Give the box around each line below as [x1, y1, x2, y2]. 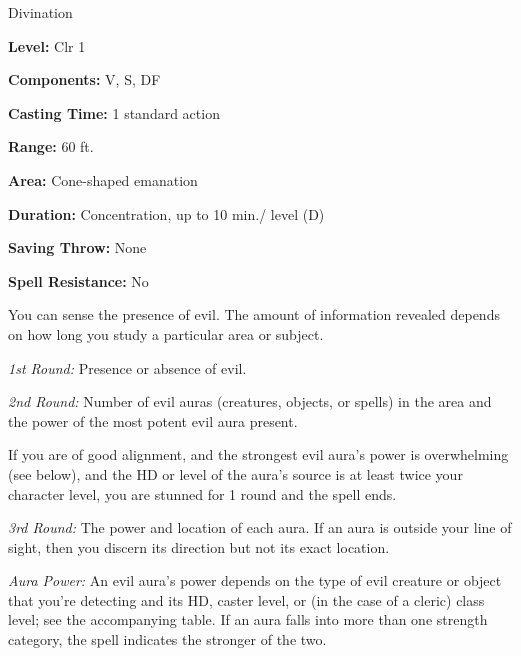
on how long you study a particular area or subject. [8, 323, 324, 344]
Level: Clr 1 [8, 35, 86, 56]
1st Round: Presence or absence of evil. [8, 357, 247, 378]
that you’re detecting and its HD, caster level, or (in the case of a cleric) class [8, 589, 485, 610]
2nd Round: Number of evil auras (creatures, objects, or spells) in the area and [8, 391, 492, 412]
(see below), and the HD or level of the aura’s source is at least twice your [8, 463, 463, 484]
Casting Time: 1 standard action [8, 102, 220, 123]
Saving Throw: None [8, 237, 147, 258]
